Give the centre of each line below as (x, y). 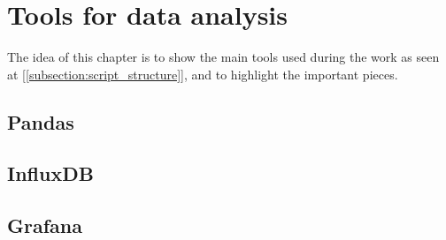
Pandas (41, 121)
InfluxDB (50, 173)
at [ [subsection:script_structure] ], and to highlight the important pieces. (203, 74)
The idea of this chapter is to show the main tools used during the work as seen (223, 57)
